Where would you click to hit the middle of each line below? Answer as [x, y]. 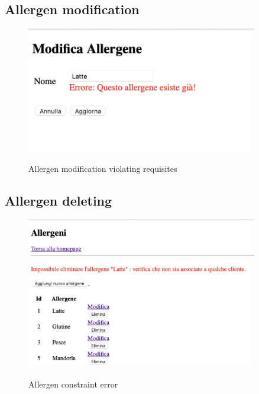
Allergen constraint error [73, 384]
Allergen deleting [59, 200]
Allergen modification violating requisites [103, 168]
